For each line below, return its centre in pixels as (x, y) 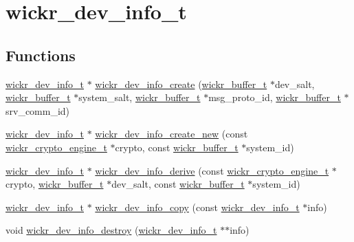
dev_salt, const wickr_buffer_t (178, 184)
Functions (41, 55)
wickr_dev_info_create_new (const (172, 134)
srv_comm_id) (38, 110)
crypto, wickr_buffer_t (55, 184)
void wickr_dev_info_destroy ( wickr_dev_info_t (111, 230)
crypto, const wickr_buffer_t (177, 147)
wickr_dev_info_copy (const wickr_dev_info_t (197, 207)
